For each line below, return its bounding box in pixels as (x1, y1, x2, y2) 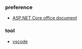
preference (5, 4, 33, 11)
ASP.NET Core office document (12, 15, 77, 21)
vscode (12, 38, 28, 44)
